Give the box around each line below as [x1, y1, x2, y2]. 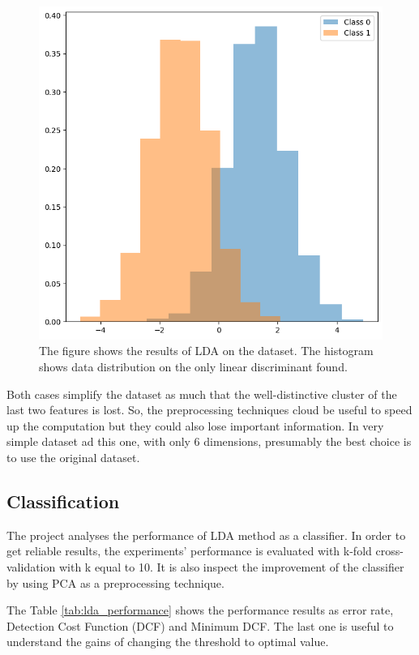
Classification [6, 488, 120, 513]
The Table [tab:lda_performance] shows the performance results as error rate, [6, 601, 394, 619]
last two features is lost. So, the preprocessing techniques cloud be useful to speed [6, 401, 413, 418]
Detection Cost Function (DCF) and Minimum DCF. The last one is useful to [6, 617, 394, 634]
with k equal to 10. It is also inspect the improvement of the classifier [58, 558, 404, 575]
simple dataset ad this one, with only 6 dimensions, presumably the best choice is [6, 433, 412, 450]
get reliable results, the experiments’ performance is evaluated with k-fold [6, 542, 372, 559]
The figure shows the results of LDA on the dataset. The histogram [39, 342, 374, 359]
